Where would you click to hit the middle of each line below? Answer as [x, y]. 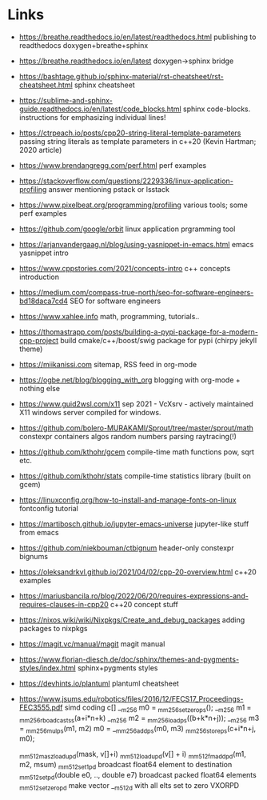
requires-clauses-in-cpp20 [64, 604]
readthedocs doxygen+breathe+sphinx [84, 45]
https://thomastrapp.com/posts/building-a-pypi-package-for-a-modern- [139, 332]
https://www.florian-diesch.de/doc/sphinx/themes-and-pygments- [129, 659]
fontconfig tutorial [49, 508]
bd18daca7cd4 [44, 301]
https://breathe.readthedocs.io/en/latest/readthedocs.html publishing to [137, 37]
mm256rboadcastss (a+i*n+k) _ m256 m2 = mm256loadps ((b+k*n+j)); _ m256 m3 [139, 719]
